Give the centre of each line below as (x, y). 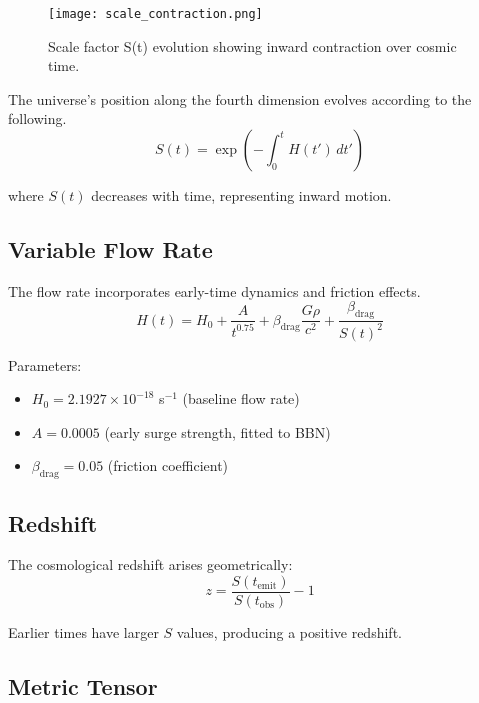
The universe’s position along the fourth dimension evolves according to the (240, 98)
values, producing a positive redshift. (289, 632)
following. (37, 118)
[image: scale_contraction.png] (155, 14)
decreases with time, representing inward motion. (241, 195)
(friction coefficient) (168, 465)
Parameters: (45, 364)
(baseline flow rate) (241, 398)
